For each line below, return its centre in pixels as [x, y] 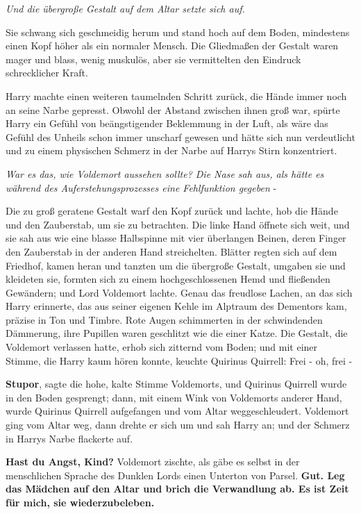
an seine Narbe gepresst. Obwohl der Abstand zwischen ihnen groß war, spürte [173, 109]
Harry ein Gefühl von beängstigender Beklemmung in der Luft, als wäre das [167, 123]
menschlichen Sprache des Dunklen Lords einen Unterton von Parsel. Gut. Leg [175, 475]
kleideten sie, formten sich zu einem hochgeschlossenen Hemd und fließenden [168, 279]
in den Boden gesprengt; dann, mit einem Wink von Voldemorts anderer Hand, [174, 397]
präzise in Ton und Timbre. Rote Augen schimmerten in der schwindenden [164, 319]
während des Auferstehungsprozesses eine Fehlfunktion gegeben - [141, 187]
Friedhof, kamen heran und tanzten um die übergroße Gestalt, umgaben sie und [176, 265]
